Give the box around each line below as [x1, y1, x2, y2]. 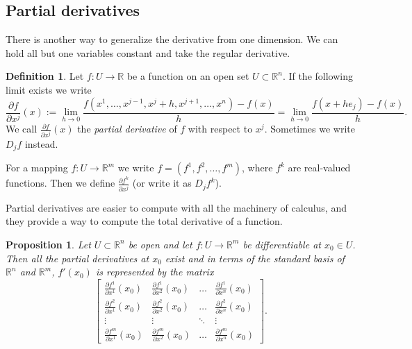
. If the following [282, 69, 353, 83]
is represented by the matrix [95, 264, 214, 279]
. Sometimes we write [264, 121, 356, 136]
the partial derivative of [77, 121, 177, 136]
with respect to [188, 121, 253, 136]
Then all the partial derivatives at [6, 250, 149, 265]
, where [242, 160, 273, 175]
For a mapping [6, 160, 68, 175]
